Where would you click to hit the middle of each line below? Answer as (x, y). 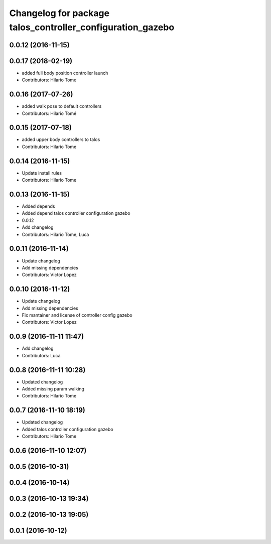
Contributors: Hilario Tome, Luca (55, 234)
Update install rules (42, 173)
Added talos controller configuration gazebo (67, 429)
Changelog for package (59, 13)
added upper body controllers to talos (61, 140)
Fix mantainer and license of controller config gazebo (77, 315)
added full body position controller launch (65, 73)
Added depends (38, 206)
